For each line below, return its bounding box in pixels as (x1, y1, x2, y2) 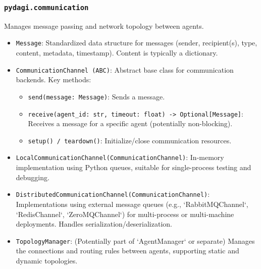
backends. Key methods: (16, 74, 91, 85)
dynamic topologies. (16, 255, 78, 265)
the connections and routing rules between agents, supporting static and (16, 245, 239, 256)
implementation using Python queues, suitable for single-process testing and (16, 162, 251, 173)
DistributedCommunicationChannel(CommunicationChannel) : (16, 189, 210, 199)
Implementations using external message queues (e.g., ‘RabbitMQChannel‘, (16, 198, 248, 209)
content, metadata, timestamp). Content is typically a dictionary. (16, 47, 218, 58)
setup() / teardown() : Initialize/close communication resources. (28, 135, 232, 145)
